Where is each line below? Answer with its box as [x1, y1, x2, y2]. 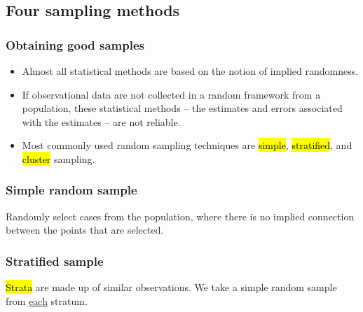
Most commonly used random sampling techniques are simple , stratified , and [22, 138, 352, 153]
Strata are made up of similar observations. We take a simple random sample [6, 280, 337, 295]
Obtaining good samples [6, 36, 145, 53]
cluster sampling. [22, 151, 95, 166]
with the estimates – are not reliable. [22, 114, 181, 129]
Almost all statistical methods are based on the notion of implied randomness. [22, 64, 359, 78]
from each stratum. [6, 293, 88, 308]
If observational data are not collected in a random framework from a [22, 87, 321, 101]
